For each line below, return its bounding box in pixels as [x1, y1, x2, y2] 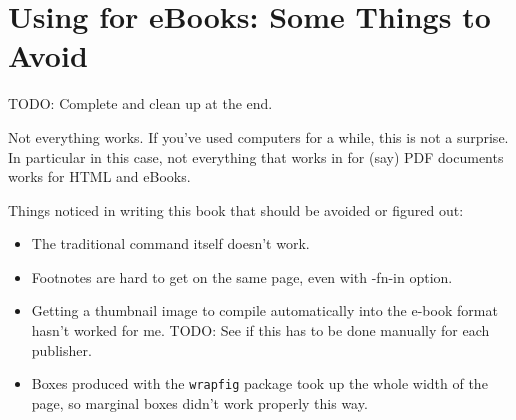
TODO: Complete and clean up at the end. [8, 93, 273, 114]
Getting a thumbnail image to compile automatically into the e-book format [31, 300, 498, 321]
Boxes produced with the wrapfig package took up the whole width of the [31, 373, 488, 394]
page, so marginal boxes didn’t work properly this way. [31, 392, 368, 413]
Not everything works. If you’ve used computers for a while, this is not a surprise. [8, 126, 509, 147]
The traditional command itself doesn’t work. [31, 233, 310, 254]
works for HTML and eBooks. [8, 166, 191, 187]
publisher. [31, 339, 92, 360]
